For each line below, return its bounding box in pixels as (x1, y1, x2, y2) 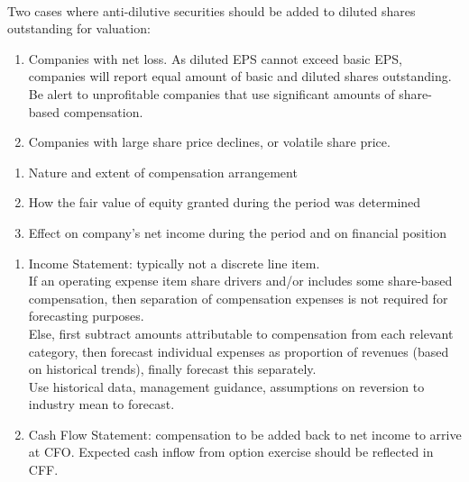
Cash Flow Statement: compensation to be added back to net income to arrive (28, 424, 462, 443)
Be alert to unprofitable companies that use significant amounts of (28, 84, 395, 103)
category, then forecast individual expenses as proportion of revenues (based (28, 341, 449, 360)
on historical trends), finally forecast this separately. (28, 359, 317, 378)
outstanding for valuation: (7, 19, 151, 38)
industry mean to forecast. (28, 395, 175, 414)
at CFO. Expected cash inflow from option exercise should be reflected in (28, 442, 434, 461)
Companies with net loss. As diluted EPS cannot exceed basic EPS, (28, 49, 402, 68)
